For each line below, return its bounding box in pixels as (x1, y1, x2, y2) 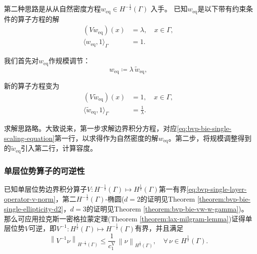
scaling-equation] (4, 132, 55, 143)
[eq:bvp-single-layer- (186, 184, 247, 194)
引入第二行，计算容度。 (21, 143, 97, 153)
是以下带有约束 (197, 3, 246, 14)
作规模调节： (48, 55, 90, 66)
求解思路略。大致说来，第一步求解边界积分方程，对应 (4, 123, 177, 133)
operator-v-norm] (4, 194, 56, 204)
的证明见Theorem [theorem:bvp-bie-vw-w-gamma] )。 (86, 203, 248, 213)
